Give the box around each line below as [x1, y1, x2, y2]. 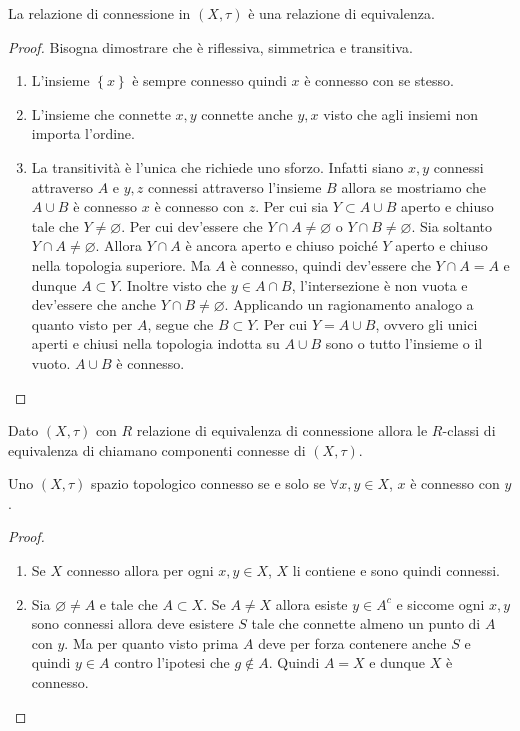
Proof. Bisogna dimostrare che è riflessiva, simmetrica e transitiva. [8, 36, 413, 57]
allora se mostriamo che [341, 176, 486, 197]
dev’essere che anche [31, 294, 157, 315]
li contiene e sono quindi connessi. [292, 560, 500, 581]
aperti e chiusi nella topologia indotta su [31, 333, 280, 354]
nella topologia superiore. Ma [31, 254, 211, 275]
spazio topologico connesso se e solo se [91, 473, 326, 494]
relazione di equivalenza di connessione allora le [136, 420, 428, 441]
